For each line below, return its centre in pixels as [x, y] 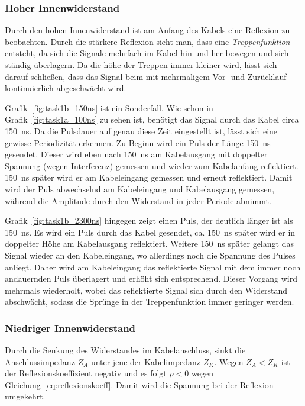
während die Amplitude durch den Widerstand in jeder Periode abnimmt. [138, 200]
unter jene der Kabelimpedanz [146, 361]
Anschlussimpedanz [40, 361]
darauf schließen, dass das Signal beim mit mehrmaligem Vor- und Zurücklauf [146, 76]
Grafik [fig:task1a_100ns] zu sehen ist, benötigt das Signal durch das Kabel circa [152, 119]
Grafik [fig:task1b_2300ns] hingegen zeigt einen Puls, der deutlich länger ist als [149, 220]
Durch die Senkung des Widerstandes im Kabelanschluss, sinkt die [125, 350]
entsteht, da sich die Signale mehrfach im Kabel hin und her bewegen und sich [147, 53]
